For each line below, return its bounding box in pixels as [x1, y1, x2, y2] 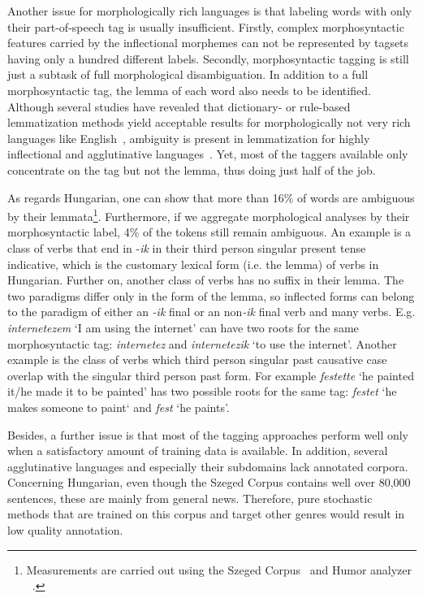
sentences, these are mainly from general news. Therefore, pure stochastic [7, 489, 373, 506]
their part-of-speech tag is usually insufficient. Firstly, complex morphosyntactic [7, 18, 404, 35]
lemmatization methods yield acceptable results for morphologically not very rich [7, 114, 411, 131]
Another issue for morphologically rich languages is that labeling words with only [7, 2, 412, 19]
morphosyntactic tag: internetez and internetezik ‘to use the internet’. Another [7, 335, 397, 352]
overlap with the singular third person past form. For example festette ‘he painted [7, 366, 414, 383]
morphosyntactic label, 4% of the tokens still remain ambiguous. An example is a [7, 223, 412, 240]
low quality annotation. [7, 522, 123, 539]
